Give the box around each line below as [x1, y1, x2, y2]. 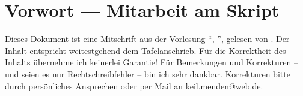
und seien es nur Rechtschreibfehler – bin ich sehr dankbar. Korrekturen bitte [5, 67, 290, 80]
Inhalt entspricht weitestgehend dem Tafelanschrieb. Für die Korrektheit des [5, 44, 286, 56]
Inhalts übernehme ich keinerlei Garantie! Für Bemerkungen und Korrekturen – [5, 56, 298, 68]
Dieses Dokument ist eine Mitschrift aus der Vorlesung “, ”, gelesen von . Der [5, 32, 290, 45]
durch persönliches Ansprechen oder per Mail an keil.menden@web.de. [5, 79, 263, 92]
